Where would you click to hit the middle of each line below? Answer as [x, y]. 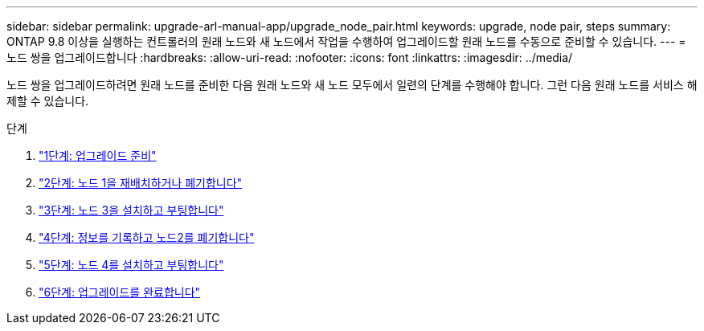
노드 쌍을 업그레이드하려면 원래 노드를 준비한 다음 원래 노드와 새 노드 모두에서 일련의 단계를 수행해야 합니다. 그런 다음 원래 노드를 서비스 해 [352, 85]
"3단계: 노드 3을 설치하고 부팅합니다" [131, 210]
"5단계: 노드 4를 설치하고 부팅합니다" [131, 265]
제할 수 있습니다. [48, 101]
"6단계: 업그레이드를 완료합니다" [120, 292]
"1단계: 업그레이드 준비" [98, 155]
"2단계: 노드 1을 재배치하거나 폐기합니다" [141, 183]
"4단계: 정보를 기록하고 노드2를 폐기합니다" [147, 237]
